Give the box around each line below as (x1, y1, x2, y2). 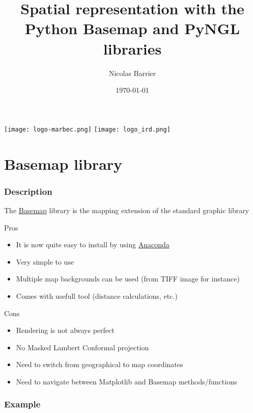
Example (4, 398, 41, 410)
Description (4, 185, 52, 197)
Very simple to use (16, 256, 74, 267)
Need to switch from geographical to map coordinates (16, 359, 183, 370)
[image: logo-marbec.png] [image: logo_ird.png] (4, 125, 171, 133)
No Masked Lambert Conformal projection (16, 342, 149, 352)
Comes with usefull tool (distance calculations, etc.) (16, 290, 178, 301)
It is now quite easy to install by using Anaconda (16, 239, 170, 250)
